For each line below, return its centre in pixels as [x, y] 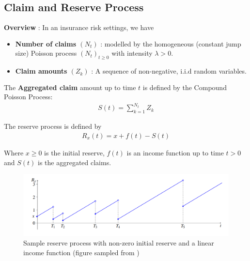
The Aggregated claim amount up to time [70, 87]
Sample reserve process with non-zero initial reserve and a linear [119, 243]
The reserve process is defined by [53, 126]
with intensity [132, 53]
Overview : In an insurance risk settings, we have [79, 27]
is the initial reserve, [74, 152]
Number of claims [46, 43]
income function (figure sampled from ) [81, 252]
